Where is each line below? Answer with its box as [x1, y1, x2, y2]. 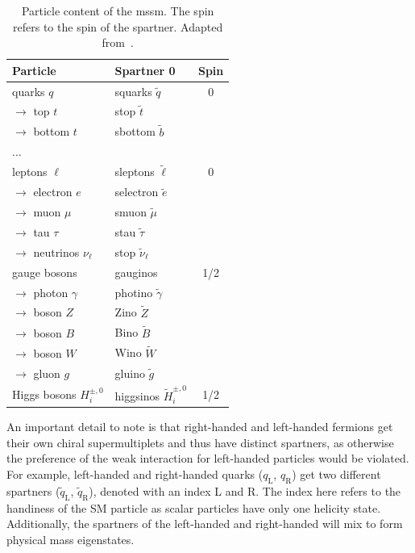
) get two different [292, 465, 381, 482]
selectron [114, 183, 159, 200]
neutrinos [33, 243, 80, 260]
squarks [114, 82, 152, 99]
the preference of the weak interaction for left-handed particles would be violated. [6, 450, 409, 467]
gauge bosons [12, 263, 77, 280]
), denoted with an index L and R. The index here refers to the [89, 482, 401, 499]
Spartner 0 [114, 61, 176, 78]
